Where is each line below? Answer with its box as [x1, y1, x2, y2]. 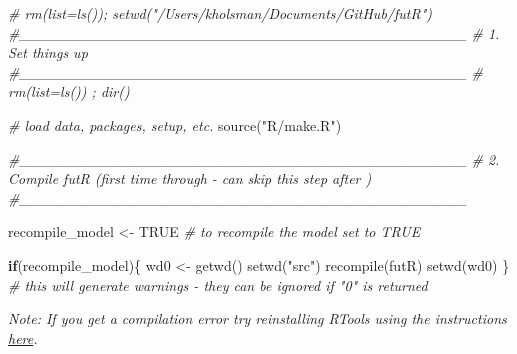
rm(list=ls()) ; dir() [8, 81, 130, 102]
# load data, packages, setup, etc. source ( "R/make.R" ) [8, 114, 342, 135]
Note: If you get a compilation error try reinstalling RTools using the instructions [8, 308, 507, 329]
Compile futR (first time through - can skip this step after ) [8, 168, 372, 189]
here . [8, 327, 38, 348]
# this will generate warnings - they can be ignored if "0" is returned [8, 274, 428, 295]
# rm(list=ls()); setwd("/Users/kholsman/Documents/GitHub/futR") [8, 3, 432, 23]
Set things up [8, 42, 88, 63]
